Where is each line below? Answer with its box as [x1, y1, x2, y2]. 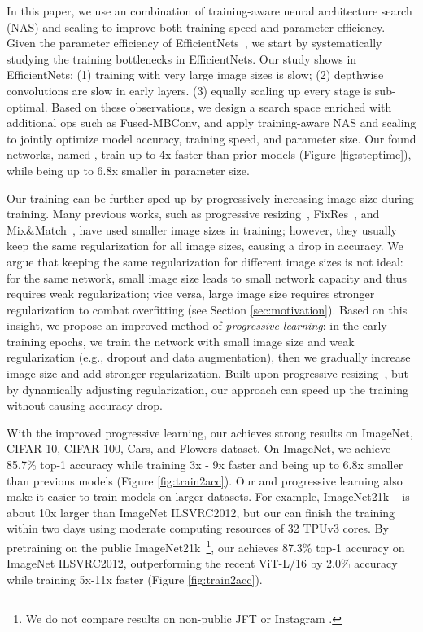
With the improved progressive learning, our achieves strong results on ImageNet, [7, 424, 413, 441]
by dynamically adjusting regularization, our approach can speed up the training [7, 380, 408, 397]
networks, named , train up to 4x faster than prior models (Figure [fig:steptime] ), [7, 146, 412, 163]
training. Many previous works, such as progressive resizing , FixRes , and [7, 205, 380, 222]
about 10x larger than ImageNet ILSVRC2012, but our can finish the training [7, 503, 395, 520]
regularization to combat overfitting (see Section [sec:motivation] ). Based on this [7, 301, 408, 318]
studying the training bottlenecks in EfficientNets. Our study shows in [7, 50, 357, 67]
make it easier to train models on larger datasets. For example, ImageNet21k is [7, 488, 410, 505]
